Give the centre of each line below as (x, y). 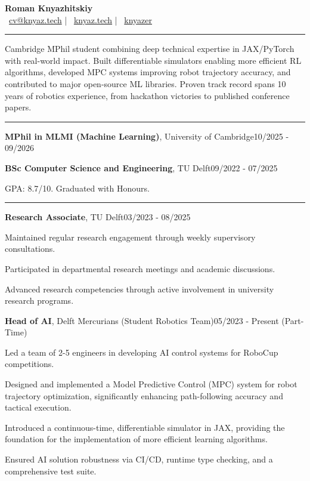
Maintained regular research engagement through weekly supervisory (130, 237)
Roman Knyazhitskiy (49, 8)
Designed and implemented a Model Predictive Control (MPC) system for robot (151, 384)
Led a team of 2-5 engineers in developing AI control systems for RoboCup (142, 352)
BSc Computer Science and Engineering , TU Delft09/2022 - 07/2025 (141, 167)
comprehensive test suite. (51, 471)
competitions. (30, 364)
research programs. (39, 300)
